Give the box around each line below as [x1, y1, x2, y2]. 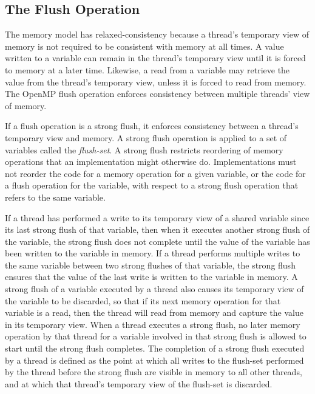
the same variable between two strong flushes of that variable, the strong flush [5, 258, 296, 271]
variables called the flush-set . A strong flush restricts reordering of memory [5, 143, 283, 156]
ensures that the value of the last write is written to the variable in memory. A [5, 270, 298, 283]
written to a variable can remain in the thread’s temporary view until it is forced [5, 52, 306, 64]
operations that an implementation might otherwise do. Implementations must [5, 155, 297, 168]
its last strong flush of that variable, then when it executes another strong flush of [5, 223, 310, 236]
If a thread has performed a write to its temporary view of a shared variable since [5, 211, 310, 224]
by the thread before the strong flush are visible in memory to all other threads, [5, 366, 302, 378]
